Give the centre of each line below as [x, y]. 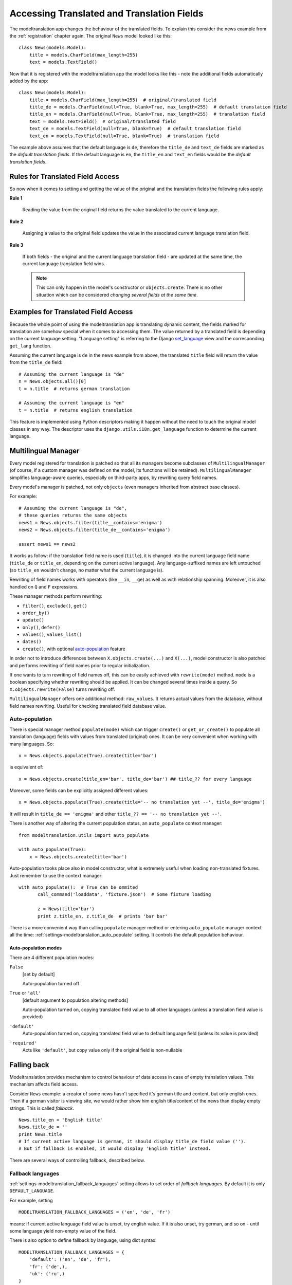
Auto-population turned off [51, 983]
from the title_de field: [36, 362]
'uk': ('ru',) [47, 1274]
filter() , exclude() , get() [55, 605]
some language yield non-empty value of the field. [63, 1231]
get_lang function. [30, 346]
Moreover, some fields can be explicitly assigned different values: [79, 791]
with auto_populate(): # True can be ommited [78, 887]
